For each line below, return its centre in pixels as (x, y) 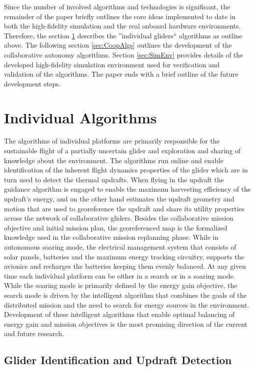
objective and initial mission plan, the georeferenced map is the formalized (116, 227)
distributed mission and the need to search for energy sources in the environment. (127, 304)
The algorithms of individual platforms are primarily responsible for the (112, 141)
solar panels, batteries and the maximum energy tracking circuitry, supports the (124, 256)
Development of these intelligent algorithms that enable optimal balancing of (119, 314)
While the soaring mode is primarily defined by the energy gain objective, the (121, 285)
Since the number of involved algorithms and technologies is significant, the (117, 6)
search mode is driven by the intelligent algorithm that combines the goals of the (126, 295)
